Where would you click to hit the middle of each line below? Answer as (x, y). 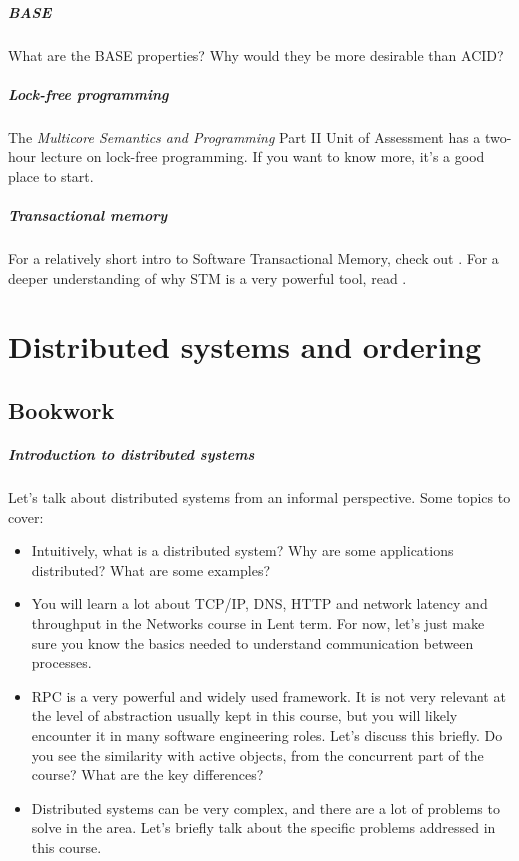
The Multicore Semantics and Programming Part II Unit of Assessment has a (244, 136)
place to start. (51, 175)
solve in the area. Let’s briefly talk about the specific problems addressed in (263, 827)
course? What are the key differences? (147, 774)
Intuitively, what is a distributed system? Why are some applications (242, 550)
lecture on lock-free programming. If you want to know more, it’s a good (262, 156)
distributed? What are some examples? (151, 569)
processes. (61, 662)
